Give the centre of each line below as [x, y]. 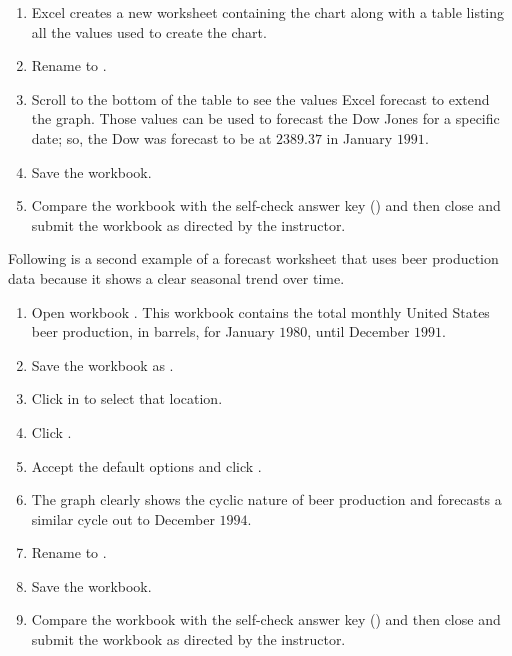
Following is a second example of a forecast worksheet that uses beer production [253, 258]
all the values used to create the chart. [149, 31]
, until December [358, 331]
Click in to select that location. [127, 398]
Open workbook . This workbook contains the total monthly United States [260, 311]
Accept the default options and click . [146, 465]
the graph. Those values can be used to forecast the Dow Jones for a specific [265, 118]
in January [359, 137]
